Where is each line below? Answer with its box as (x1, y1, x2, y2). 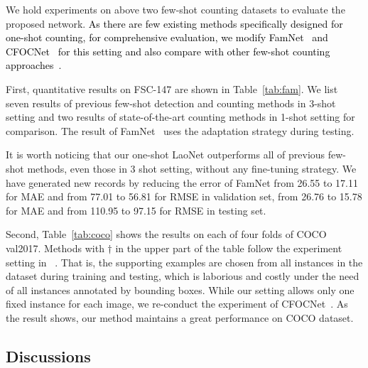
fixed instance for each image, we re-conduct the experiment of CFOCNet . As (6, 296, 348, 311)
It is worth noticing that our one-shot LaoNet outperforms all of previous (6, 147, 325, 162)
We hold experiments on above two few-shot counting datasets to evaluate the (6, 2, 345, 16)
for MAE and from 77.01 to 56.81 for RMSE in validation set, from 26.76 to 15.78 (6, 189, 362, 204)
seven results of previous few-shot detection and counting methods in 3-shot (6, 95, 336, 110)
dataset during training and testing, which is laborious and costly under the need (6, 269, 359, 283)
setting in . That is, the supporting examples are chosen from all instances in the (6, 254, 363, 269)
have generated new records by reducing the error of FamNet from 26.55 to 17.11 (6, 175, 359, 190)
